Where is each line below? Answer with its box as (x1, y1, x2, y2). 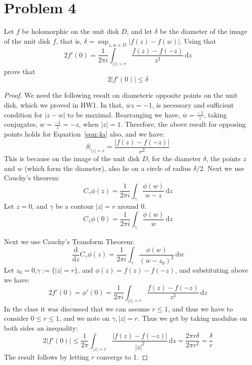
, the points (206, 153, 241, 164)
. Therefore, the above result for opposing (121, 119, 246, 129)
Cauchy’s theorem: (4, 172, 60, 183)
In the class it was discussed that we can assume (4, 303, 150, 313)
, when (79, 119, 99, 129)
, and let (126, 26, 153, 36)
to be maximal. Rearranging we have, (67, 109, 180, 119)
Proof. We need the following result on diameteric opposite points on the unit (4, 90, 238, 100)
